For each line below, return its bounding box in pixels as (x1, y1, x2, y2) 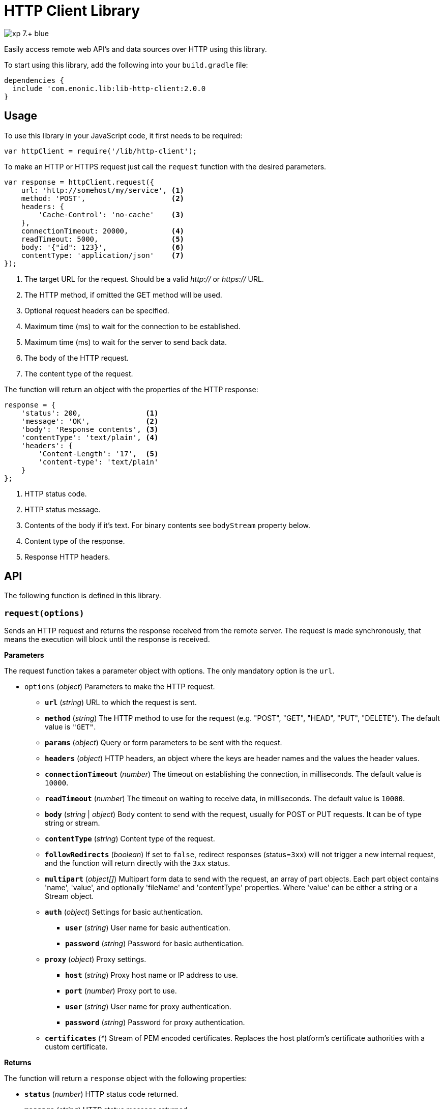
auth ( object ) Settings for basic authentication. (45, 908, 203, 917)
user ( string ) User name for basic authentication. (65, 923, 230, 932)
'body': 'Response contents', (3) (21, 425, 159, 433)
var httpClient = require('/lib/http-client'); (4, 147, 197, 155)
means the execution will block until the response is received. (4, 635, 210, 644)
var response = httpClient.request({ (4, 178, 155, 186)
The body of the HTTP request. (24, 353, 129, 362)
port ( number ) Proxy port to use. (65, 986, 177, 996)
